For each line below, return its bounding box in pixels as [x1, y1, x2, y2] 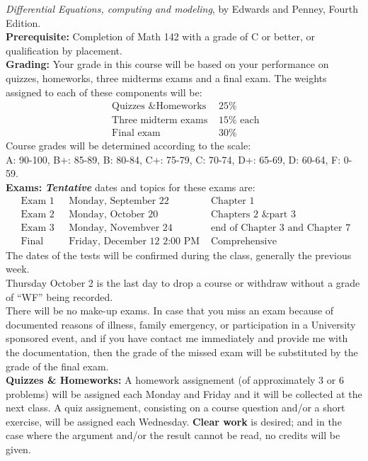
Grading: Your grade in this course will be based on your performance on [6, 57, 329, 72]
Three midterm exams [112, 115, 208, 126]
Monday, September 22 [69, 195, 169, 206]
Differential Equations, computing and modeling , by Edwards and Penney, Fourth [6, 1, 358, 16]
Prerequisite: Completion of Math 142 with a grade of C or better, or [6, 29, 315, 44]
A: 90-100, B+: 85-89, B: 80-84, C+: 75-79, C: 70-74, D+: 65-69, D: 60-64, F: [6, 152, 341, 166]
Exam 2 [21, 209, 54, 220]
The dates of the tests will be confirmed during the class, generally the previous [6, 247, 352, 262]
